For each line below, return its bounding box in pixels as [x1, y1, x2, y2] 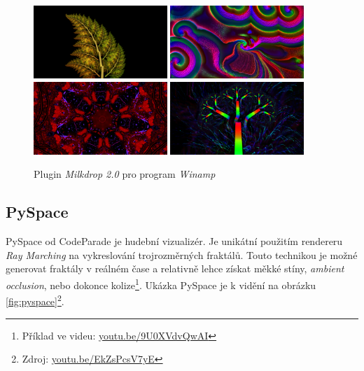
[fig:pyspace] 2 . [6, 292, 64, 308]
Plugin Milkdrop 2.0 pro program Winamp [34, 167, 216, 181]
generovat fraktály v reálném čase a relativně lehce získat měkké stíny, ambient [6, 261, 344, 276]
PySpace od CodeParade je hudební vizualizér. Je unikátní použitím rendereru [6, 234, 343, 248]
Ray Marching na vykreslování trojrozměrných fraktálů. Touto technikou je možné [6, 247, 358, 262]
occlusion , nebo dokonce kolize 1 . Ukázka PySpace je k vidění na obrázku [6, 276, 316, 292]
